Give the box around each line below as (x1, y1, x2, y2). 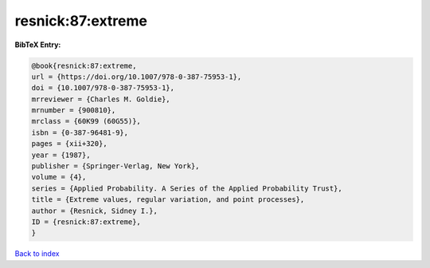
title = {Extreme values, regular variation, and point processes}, (31, 195, 305, 204)
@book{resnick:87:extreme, (31, 61, 137, 70)
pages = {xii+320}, (31, 140, 107, 148)
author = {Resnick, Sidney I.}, (31, 206, 158, 215)
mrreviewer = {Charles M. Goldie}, (31, 94, 170, 104)
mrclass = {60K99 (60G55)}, (31, 116, 141, 126)
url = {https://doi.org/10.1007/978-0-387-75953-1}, (31, 72, 242, 81)
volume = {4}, (31, 172, 87, 182)
